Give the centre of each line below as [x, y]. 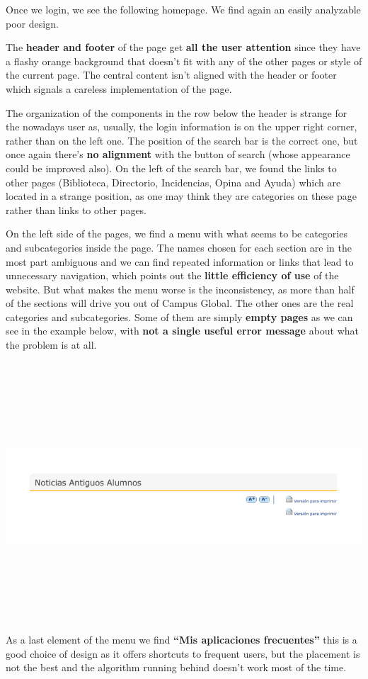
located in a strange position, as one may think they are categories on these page [181, 196]
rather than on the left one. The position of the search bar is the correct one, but [182, 140]
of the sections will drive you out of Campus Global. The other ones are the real [180, 303]
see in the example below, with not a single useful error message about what [183, 331]
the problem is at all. [51, 345]
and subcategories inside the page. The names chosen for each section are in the [179, 247]
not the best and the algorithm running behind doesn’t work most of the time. [176, 667]
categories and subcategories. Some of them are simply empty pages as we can [179, 316]
